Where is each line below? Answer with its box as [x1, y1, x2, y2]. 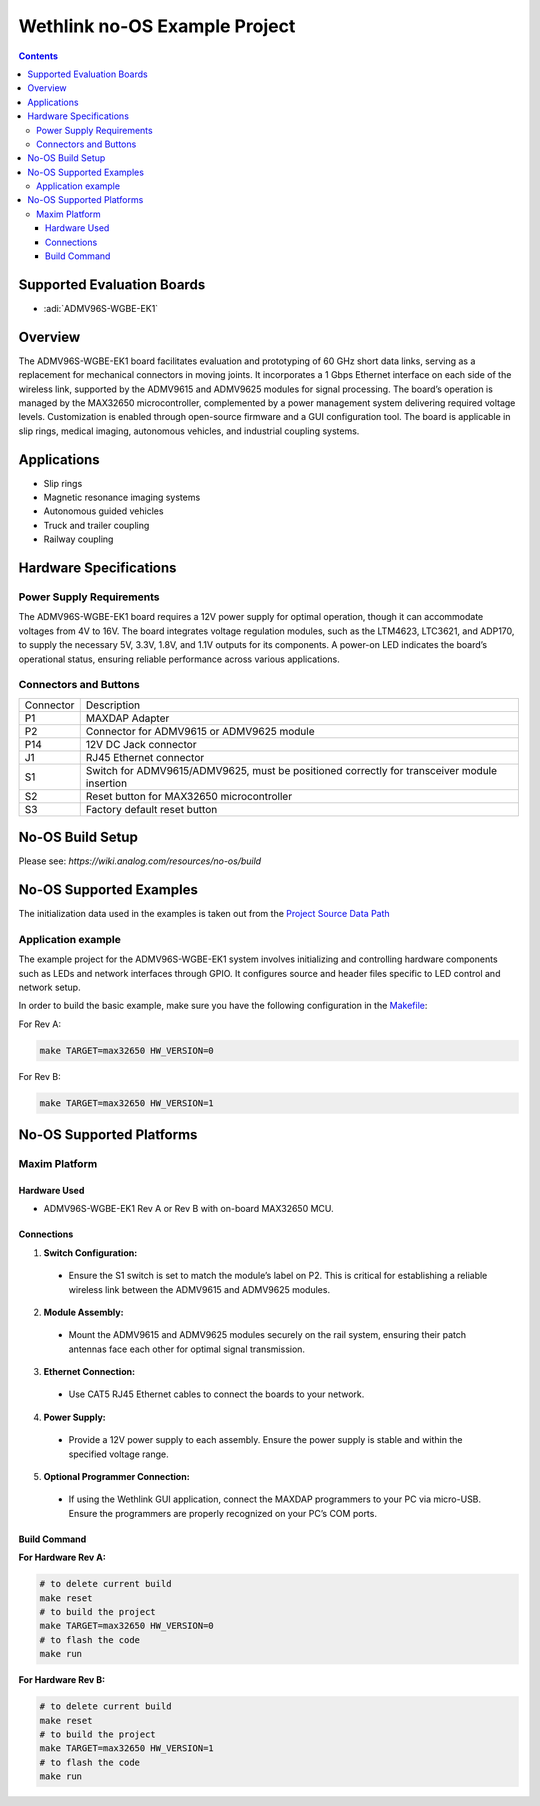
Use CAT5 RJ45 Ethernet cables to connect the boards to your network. [68, 1388, 365, 1400]
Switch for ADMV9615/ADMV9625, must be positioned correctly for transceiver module [85, 763, 498, 777]
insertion [85, 776, 128, 790]
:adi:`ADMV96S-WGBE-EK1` [43, 302, 159, 314]
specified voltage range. [68, 1448, 169, 1460]
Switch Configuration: [43, 1246, 138, 1259]
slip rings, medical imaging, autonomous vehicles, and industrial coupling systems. [18, 425, 360, 437]
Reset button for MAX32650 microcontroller [85, 789, 293, 803]
